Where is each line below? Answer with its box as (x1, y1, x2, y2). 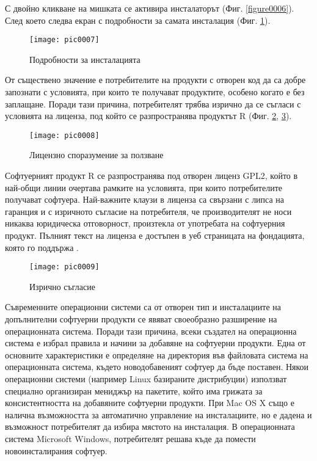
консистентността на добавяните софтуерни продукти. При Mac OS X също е (5, 396, 294, 409)
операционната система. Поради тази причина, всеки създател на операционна (5, 324, 297, 337)
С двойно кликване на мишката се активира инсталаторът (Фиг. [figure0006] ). (5, 2, 294, 14)
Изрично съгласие (29, 280, 95, 292)
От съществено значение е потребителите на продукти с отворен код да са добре (5, 73, 306, 86)
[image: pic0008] (29, 131, 100, 140)
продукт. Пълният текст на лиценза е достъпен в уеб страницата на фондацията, (5, 229, 305, 242)
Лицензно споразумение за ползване (29, 148, 164, 161)
